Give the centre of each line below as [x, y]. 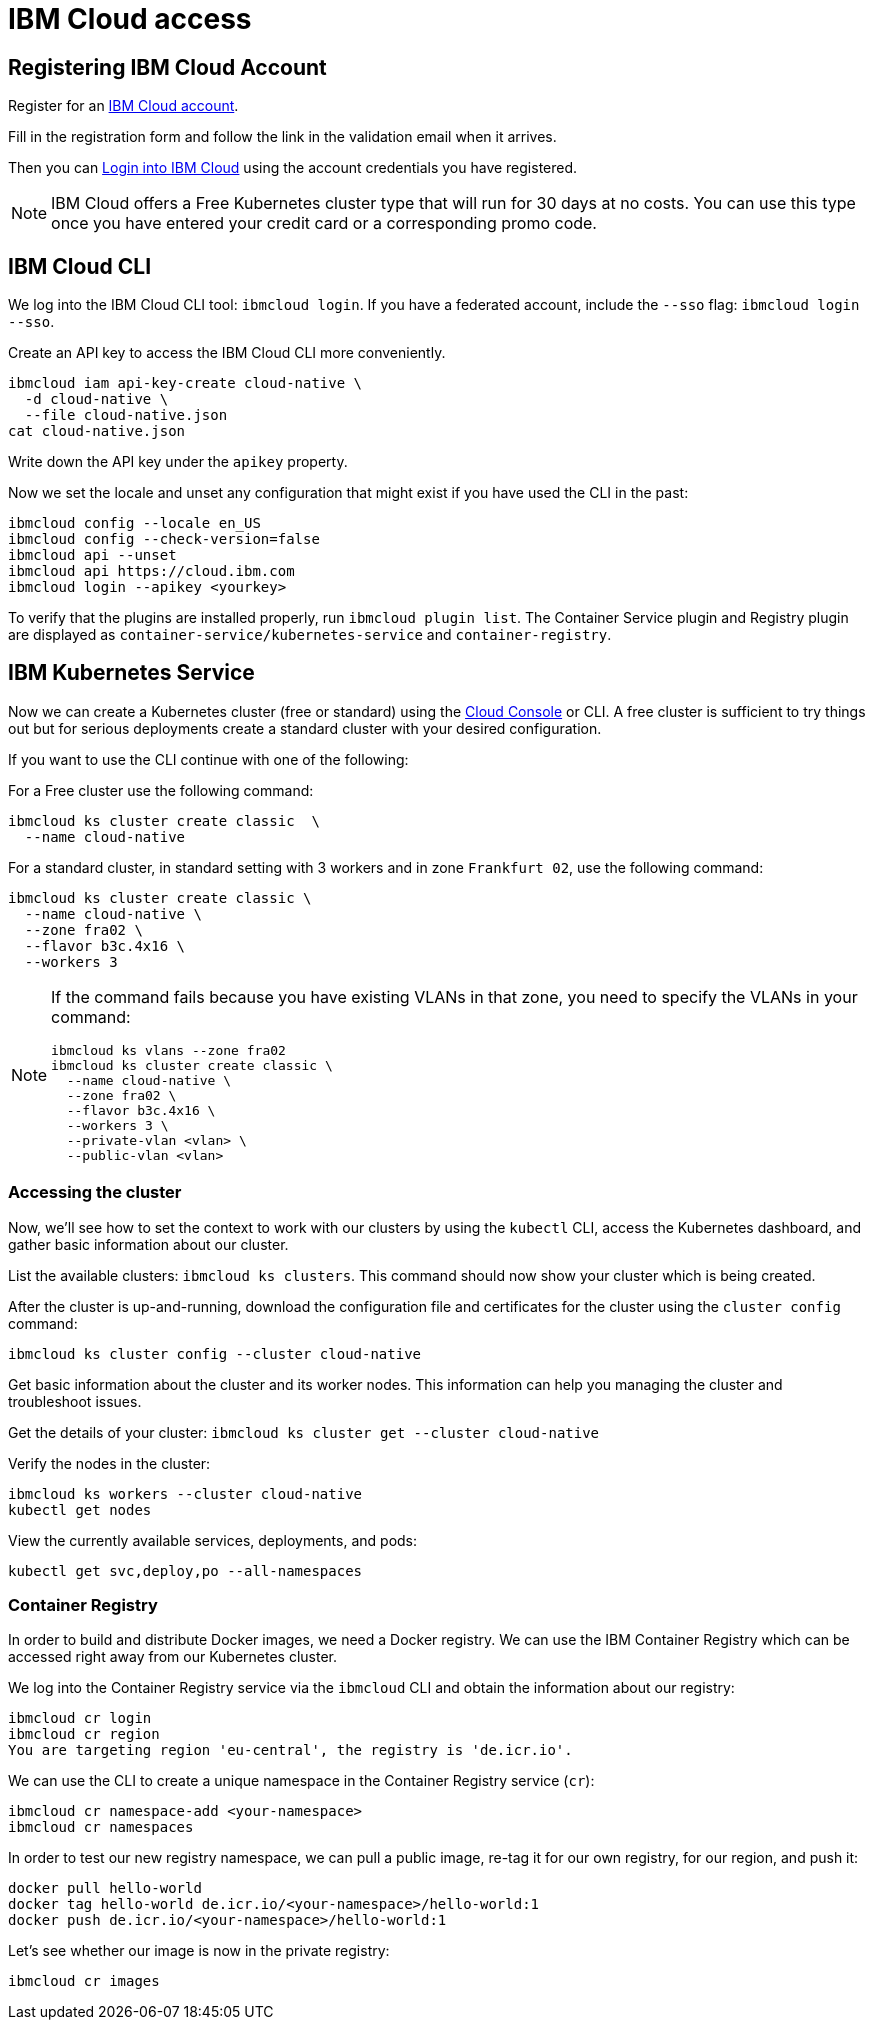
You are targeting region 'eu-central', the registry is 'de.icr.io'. [290, 1750]
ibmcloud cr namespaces [101, 1827]
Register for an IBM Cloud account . [123, 106]
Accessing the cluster [95, 1192]
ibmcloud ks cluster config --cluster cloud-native [215, 1353]
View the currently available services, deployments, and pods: [213, 1540]
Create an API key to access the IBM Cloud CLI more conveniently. [227, 353]
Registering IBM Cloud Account [167, 67]
